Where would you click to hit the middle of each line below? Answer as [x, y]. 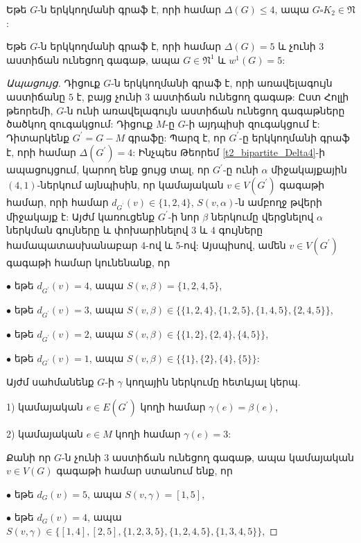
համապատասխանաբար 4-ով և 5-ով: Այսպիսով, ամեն [146, 244]
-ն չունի [81, 457]
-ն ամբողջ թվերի [279, 201]
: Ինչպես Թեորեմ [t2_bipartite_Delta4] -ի [229, 152]
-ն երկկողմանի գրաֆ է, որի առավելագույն [222, 83]
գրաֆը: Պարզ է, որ [177, 137]
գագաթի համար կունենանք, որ [88, 262]
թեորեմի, [30, 110]
